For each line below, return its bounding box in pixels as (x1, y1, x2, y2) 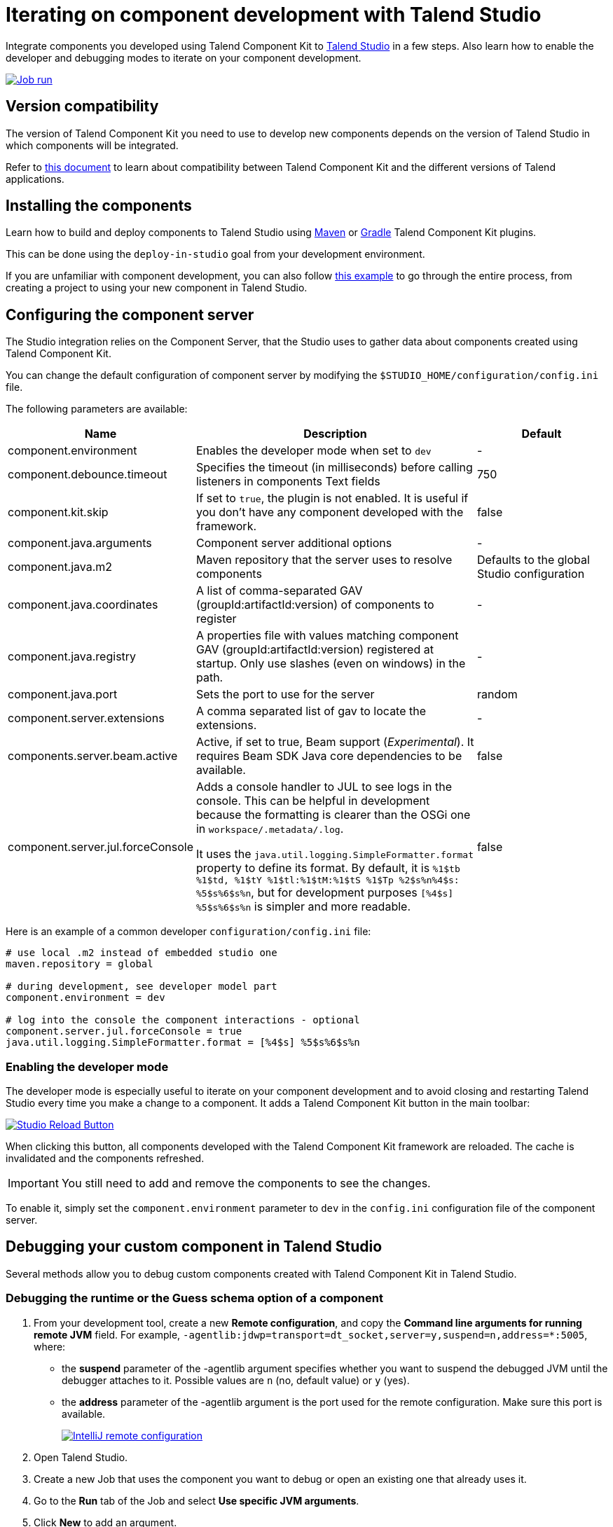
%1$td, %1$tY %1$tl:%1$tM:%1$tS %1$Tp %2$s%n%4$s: (195, 875, 460, 886)
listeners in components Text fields (195, 474, 380, 489)
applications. (6, 172, 64, 185)
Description (303, 427, 367, 441)
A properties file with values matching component (195, 628, 459, 643)
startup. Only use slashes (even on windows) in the (195, 656, 466, 671)
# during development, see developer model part (6, 981, 277, 993)
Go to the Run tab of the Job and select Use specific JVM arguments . (34, 1494, 359, 1507)
